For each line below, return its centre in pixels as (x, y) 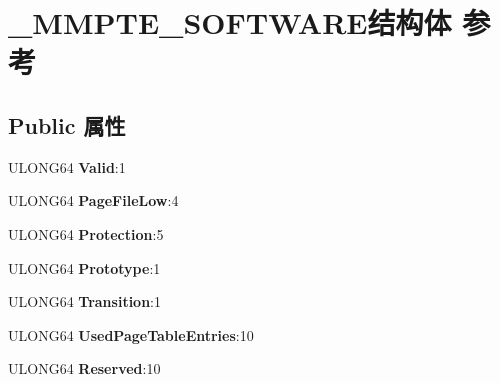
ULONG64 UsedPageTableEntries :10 (131, 334)
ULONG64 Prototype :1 (84, 267)
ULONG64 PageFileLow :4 (93, 200)
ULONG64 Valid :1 (67, 166)
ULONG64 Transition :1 (85, 301)
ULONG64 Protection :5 (86, 233)
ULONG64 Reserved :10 (84, 368)
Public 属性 (67, 124)
